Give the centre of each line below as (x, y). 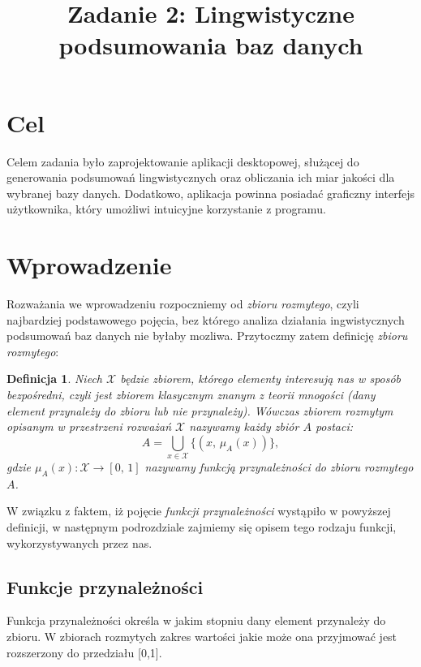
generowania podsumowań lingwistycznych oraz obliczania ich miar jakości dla (201, 177)
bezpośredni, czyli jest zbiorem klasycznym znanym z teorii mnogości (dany (191, 394)
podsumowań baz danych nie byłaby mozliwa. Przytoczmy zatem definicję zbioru (207, 336)
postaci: (334, 426)
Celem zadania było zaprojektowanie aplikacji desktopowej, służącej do (183, 161)
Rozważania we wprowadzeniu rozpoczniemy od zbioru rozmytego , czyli (183, 303)
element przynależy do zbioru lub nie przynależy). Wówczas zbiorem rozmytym (200, 410)
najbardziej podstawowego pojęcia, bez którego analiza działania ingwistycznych (206, 319)
